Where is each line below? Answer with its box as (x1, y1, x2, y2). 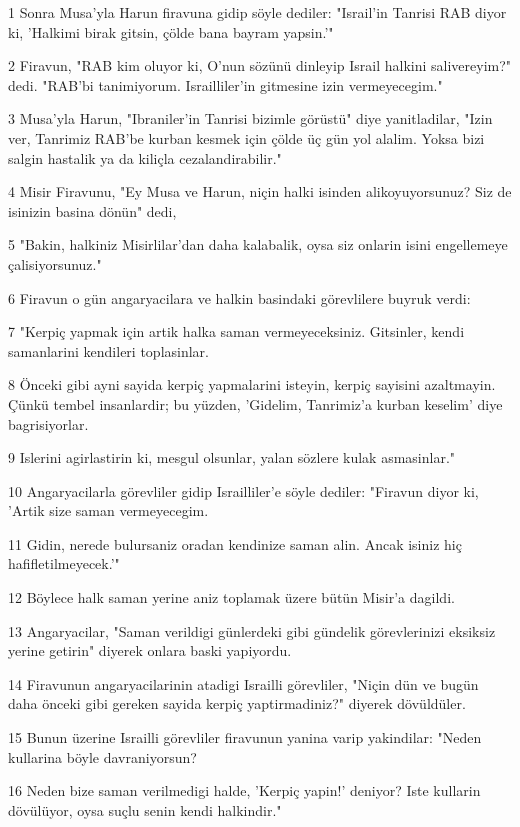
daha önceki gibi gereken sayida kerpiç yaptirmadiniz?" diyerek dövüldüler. (8, 693, 466, 714)
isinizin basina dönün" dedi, (8, 200, 177, 221)
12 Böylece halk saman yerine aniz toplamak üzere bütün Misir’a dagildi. (8, 587, 455, 608)
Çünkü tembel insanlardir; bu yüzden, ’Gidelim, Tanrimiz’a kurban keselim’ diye (8, 393, 503, 414)
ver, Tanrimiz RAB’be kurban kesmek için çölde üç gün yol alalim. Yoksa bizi (8, 127, 485, 148)
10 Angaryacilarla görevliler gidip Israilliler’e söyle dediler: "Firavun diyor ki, (8, 480, 479, 501)
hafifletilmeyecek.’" (8, 553, 120, 574)
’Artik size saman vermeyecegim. (8, 500, 209, 521)
